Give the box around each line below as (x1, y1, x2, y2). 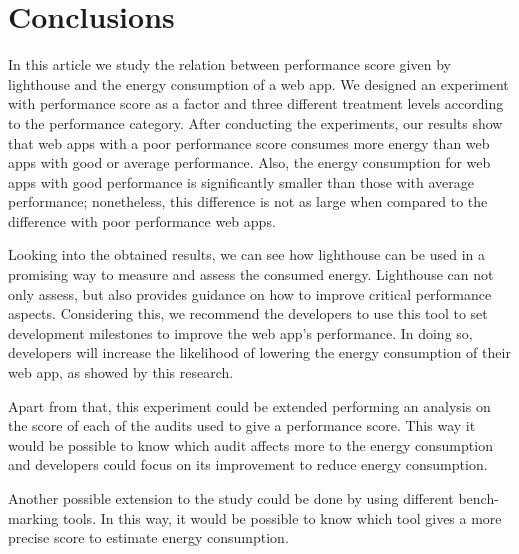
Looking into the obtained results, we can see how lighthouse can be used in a (8, 244, 485, 265)
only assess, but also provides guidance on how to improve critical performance (8, 283, 492, 304)
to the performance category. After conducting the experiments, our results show (8, 112, 503, 133)
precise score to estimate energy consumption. (8, 527, 289, 548)
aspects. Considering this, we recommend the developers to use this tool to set (8, 303, 488, 324)
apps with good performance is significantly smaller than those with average (8, 171, 475, 192)
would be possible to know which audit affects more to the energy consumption (8, 434, 493, 455)
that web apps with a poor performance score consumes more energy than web (8, 132, 490, 153)
